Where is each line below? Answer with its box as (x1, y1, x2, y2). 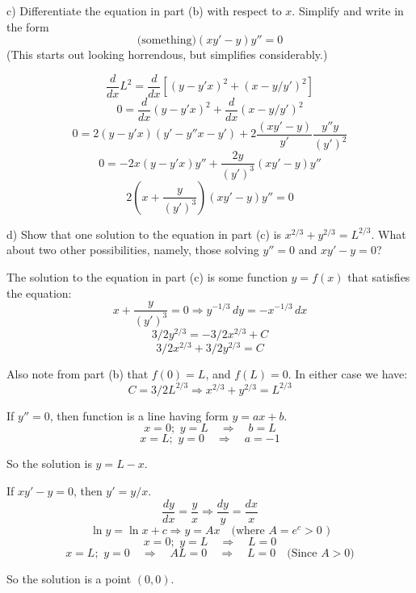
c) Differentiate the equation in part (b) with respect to (6, 2, 282, 19)
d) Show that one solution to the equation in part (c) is (6, 225, 282, 242)
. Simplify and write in (292, 2, 404, 19)
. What (371, 225, 406, 242)
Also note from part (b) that (6, 365, 149, 382)
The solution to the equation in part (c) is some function (6, 268, 288, 285)
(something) (137, 35, 196, 47)
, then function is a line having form (49, 407, 229, 424)
